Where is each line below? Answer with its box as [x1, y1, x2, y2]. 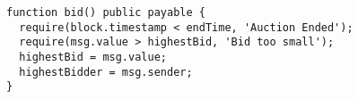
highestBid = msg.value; [19, 50, 167, 63]
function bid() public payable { [6, 6, 205, 19]
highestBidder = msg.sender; [19, 65, 193, 78]
